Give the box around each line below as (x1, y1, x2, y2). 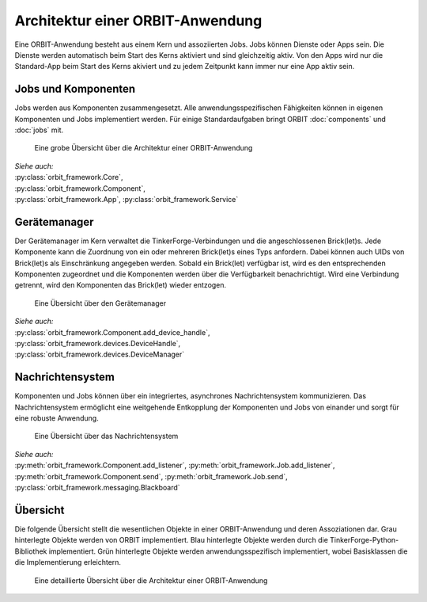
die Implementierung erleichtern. (14, 558, 122, 567)
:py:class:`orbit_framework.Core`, (14, 173, 123, 182)
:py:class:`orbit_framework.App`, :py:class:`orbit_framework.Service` (14, 194, 239, 204)
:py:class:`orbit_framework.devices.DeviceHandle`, (14, 339, 181, 348)
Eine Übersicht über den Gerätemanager (34, 298, 166, 308)
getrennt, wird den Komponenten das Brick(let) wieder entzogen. (14, 280, 227, 290)
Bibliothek (14, 547, 47, 556)
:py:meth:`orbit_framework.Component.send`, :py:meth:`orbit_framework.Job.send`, (14, 471, 288, 481)
